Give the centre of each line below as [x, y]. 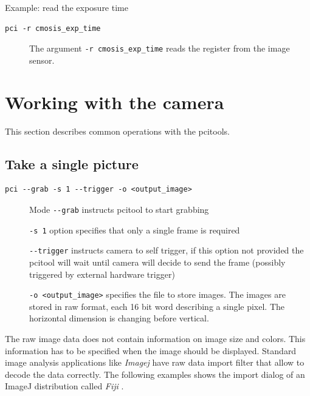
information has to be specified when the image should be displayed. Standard [151, 350]
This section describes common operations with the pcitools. [117, 131]
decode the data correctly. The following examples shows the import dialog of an [155, 374]
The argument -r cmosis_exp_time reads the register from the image [160, 48]
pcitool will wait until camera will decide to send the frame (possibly [157, 262]
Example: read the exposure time [67, 7]
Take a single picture [72, 163]
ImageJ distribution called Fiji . [64, 386]
